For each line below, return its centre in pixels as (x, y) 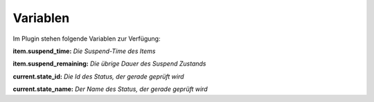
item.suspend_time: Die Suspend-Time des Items (84, 51)
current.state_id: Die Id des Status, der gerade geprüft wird (98, 76)
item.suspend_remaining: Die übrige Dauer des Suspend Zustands (109, 64)
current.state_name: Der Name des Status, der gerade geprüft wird (110, 89)
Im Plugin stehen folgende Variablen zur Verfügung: (87, 39)
